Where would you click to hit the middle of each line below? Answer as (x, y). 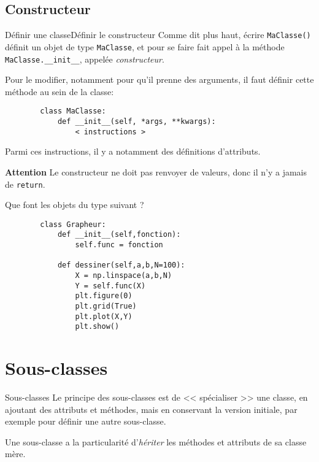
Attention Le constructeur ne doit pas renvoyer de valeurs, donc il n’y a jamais (156, 171)
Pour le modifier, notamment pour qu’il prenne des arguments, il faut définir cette (159, 79)
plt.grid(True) (106, 306)
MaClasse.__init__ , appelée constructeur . (85, 59)
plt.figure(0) (104, 296)
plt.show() (97, 327)
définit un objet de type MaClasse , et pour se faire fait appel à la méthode (145, 46)
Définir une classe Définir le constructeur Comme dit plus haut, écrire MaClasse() (158, 35)
